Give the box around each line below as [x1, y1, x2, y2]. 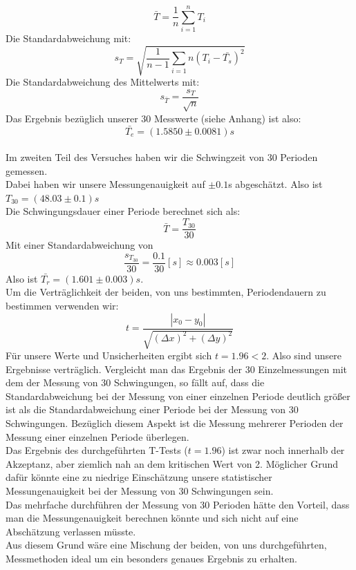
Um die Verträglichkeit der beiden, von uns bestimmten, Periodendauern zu [6, 285, 326, 299]
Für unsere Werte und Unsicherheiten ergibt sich [6, 348, 212, 362]
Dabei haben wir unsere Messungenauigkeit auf [6, 177, 205, 191]
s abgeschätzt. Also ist [228, 177, 323, 191]
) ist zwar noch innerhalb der [221, 443, 345, 457]
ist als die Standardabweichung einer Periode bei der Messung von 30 [6, 402, 299, 417]
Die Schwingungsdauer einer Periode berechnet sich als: [6, 204, 241, 218]
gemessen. [6, 163, 48, 178]
